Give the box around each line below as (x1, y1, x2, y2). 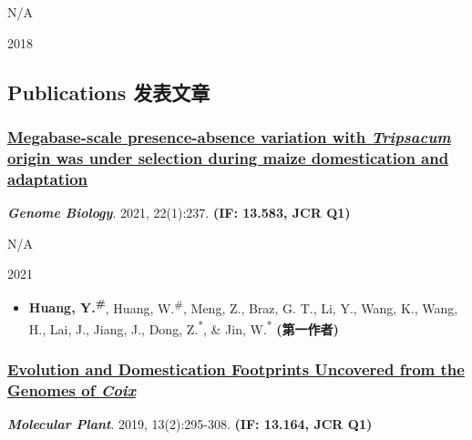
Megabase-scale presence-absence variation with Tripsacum (7, 125, 451, 148)
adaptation (7, 167, 88, 189)
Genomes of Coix (7, 379, 136, 402)
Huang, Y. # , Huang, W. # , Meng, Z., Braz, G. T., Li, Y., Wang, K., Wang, (28, 295, 458, 317)
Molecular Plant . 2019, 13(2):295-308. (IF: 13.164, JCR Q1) (7, 414, 373, 434)
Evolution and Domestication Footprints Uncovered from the (7, 358, 465, 381)
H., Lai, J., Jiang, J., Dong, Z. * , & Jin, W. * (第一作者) (28, 317, 339, 338)
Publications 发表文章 (7, 77, 210, 106)
